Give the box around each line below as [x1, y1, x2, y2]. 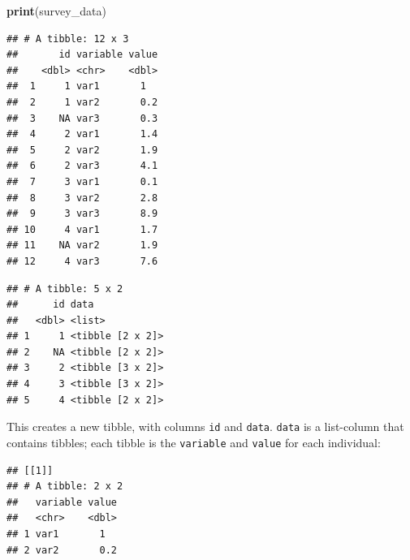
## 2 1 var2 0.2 [6, 96, 158, 108]
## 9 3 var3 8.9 [6, 208, 158, 220]
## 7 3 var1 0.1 [6, 175, 158, 187]
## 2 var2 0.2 [6, 544, 118, 556]
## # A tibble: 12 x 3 [6, 32, 129, 45]
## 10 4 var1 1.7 [6, 223, 158, 235]
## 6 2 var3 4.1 [6, 160, 158, 172]
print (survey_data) [6, 2, 106, 19]
